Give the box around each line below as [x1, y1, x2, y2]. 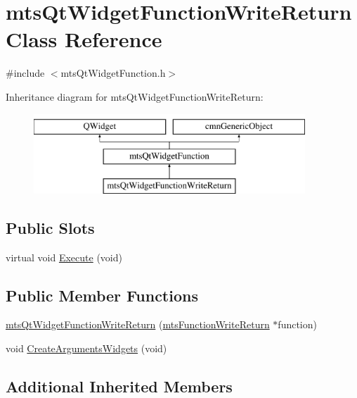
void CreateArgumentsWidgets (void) [6, 341, 167, 356]
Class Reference [6, 25, 162, 54]
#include [6, 66, 45, 80]
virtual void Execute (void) [6, 249, 122, 264]
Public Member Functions [6, 284, 198, 306]
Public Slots [6, 216, 95, 238]
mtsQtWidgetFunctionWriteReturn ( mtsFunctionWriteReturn [6, 317, 270, 332]
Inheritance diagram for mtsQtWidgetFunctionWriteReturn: [6, 89, 264, 104]
